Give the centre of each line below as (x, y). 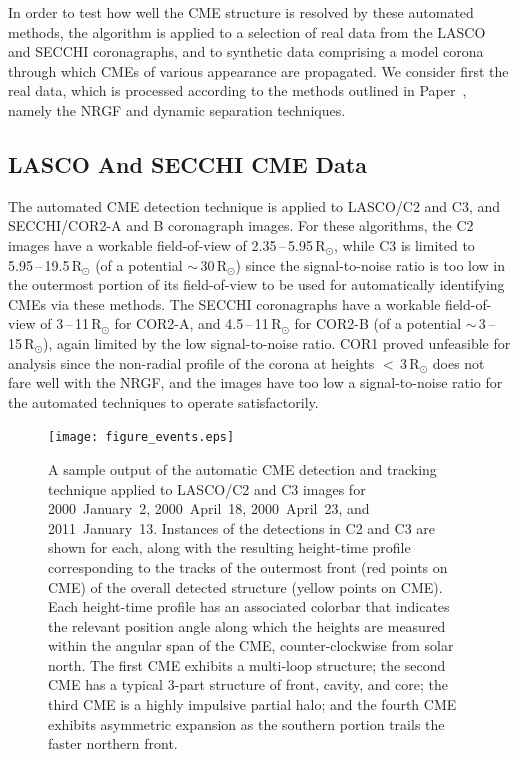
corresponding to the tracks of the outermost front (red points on (248, 566)
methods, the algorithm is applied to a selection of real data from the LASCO (247, 31)
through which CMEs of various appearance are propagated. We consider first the (258, 70)
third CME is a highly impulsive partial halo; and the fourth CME (252, 704)
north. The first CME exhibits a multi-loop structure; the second (247, 664)
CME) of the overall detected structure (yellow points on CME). (245, 586)
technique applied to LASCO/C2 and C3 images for (207, 488)
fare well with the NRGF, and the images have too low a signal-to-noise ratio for (255, 382)
